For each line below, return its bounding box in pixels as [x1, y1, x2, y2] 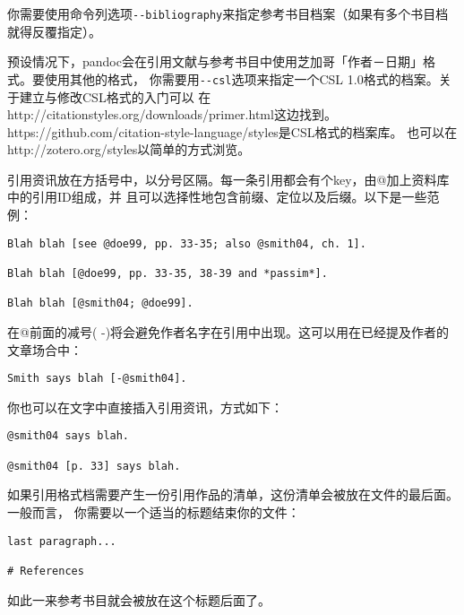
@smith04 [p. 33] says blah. [7, 459, 181, 472]
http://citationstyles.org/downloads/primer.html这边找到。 [7, 105, 337, 124]
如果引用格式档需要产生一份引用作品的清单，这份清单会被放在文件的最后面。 [7, 485, 459, 504]
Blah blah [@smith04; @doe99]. [7, 297, 193, 310]
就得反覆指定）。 [7, 22, 101, 40]
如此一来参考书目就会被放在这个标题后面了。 [7, 590, 271, 609]
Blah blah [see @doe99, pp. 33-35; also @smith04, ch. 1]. [7, 237, 366, 250]
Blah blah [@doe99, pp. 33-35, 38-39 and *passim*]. [7, 266, 328, 280]
